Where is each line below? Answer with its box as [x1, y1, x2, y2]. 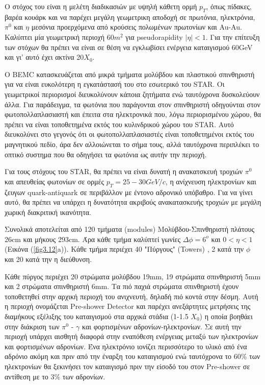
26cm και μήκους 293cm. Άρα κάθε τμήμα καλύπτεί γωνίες [5, 233, 180, 244]
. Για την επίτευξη [205, 31, 260, 42]
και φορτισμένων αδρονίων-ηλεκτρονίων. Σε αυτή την [82, 321, 242, 331]
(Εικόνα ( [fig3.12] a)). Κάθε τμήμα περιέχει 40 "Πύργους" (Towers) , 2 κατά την [5, 244, 244, 254]
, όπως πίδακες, [206, 1, 252, 11]
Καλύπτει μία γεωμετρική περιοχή [5, 31, 105, 42]
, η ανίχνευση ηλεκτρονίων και [165, 176, 256, 186]
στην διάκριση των [5, 321, 60, 331]
